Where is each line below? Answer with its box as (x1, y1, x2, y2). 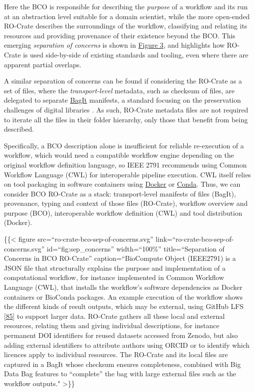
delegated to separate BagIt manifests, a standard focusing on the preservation (4, 95, 241, 105)
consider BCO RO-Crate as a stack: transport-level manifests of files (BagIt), (4, 188, 236, 198)
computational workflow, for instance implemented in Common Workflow (4, 272, 224, 282)
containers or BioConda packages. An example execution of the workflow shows (4, 291, 243, 302)
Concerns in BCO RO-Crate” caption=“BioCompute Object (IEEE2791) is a (4, 253, 236, 263)
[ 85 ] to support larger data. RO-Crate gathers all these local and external (4, 310, 225, 321)
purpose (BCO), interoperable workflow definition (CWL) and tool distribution (4, 207, 242, 218)
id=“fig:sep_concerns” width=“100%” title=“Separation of (47, 243, 225, 253)
